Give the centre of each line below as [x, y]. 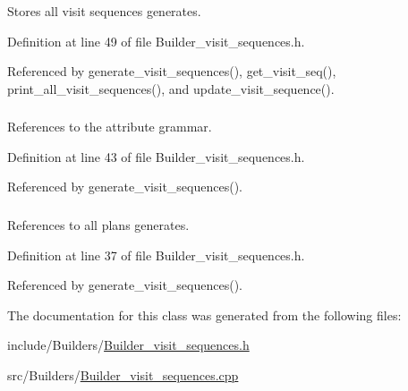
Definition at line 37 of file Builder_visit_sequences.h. [156, 255]
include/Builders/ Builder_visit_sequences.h [128, 345]
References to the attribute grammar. [110, 127]
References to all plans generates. [98, 225]
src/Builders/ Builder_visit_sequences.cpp [123, 374]
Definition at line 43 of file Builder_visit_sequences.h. [156, 156]
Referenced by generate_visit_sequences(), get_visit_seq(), [172, 71]
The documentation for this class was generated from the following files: [204, 314]
